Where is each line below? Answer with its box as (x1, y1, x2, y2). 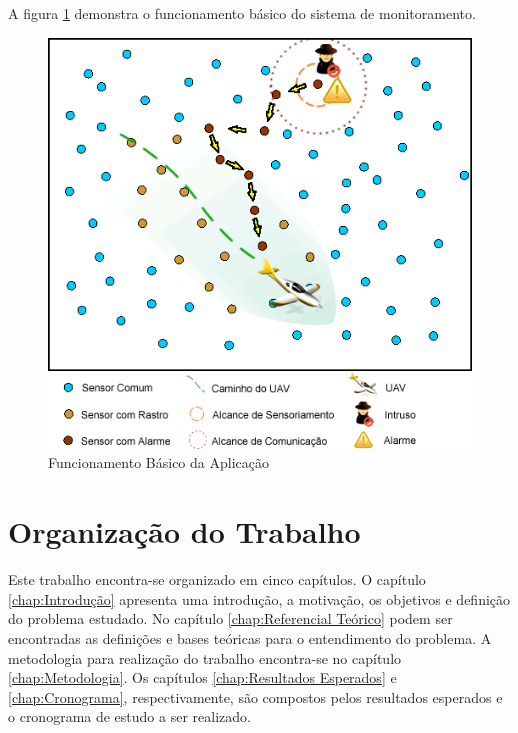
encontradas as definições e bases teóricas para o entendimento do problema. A (8, 627, 492, 648)
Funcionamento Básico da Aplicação (48, 452, 269, 473)
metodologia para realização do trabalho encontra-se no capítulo (8, 647, 402, 668)
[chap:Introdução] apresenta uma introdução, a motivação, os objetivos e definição (8, 588, 511, 609)
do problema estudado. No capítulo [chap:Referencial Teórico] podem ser (8, 608, 453, 629)
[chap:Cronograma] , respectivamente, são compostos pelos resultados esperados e (8, 686, 503, 707)
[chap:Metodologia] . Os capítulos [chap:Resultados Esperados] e (8, 667, 397, 688)
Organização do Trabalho (8, 511, 361, 552)
